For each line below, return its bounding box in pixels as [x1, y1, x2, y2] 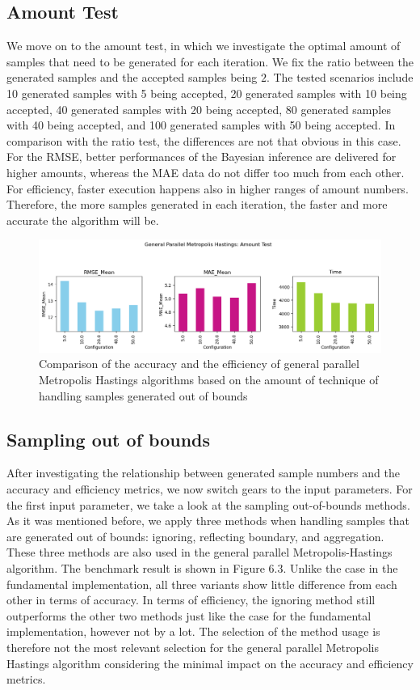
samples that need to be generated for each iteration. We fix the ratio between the [6, 53, 414, 70]
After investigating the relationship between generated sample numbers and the [6, 464, 400, 481]
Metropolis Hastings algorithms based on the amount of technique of [39, 371, 379, 388]
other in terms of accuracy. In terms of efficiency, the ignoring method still [6, 591, 376, 608]
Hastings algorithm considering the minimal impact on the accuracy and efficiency [6, 654, 414, 671]
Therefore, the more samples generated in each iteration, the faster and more [6, 196, 388, 213]
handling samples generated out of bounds [39, 387, 248, 404]
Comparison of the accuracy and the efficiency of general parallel [39, 355, 359, 372]
